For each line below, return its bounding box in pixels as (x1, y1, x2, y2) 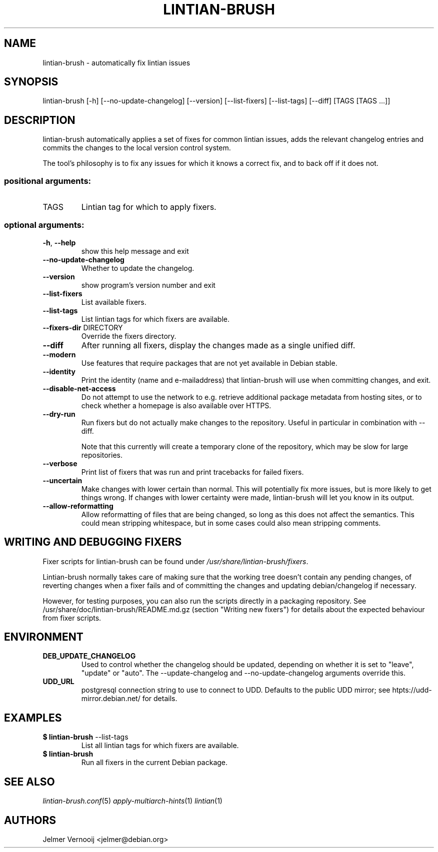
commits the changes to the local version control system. (42, 143, 231, 152)
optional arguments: (4, 220, 84, 230)
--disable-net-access (42, 384, 116, 393)
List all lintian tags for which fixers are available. (81, 741, 239, 750)
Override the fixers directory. (81, 331, 176, 340)
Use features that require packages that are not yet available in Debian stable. (81, 358, 337, 367)
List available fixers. (81, 297, 146, 306)
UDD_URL (42, 677, 74, 686)
